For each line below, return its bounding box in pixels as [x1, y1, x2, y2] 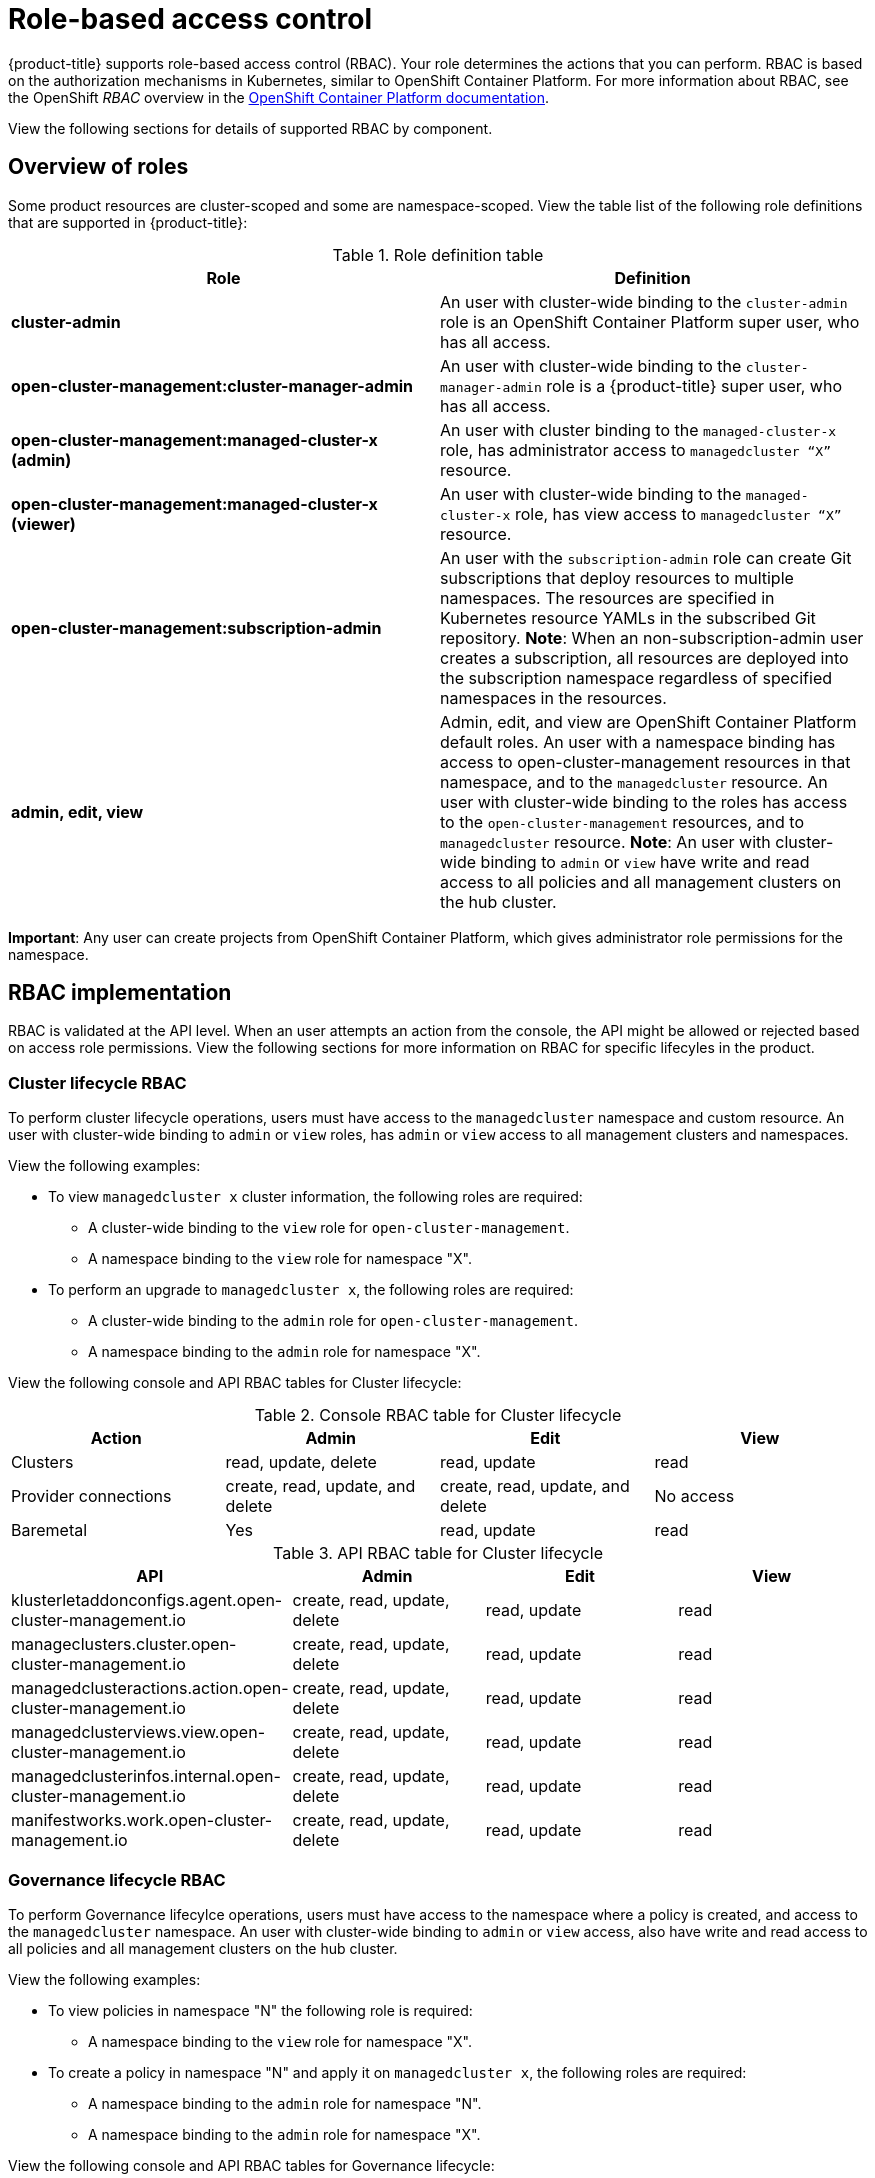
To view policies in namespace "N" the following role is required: [48, 2001, 473, 2019]
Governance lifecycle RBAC [8, 1869, 226, 1890]
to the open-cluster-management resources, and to [440, 811, 804, 832]
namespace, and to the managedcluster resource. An [440, 771, 828, 792]
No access [654, 1486, 735, 1507]
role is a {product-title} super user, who [546, 375, 843, 396]
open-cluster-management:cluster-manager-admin [11, 375, 414, 396]
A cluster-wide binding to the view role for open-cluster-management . [88, 1219, 570, 1237]
